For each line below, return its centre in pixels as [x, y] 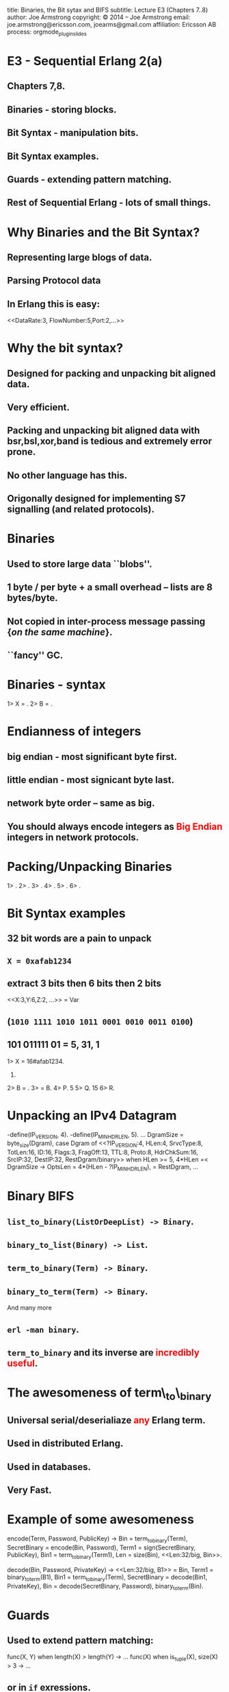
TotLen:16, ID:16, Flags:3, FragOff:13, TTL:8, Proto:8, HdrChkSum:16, [103, 1152]
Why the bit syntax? [65, 348]
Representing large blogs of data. [80, 257]
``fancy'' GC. [35, 655]
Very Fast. [30, 1490]
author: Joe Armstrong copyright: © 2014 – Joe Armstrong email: [99, 17]
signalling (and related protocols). [81, 510]
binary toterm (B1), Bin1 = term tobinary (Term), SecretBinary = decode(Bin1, [107, 1578]
